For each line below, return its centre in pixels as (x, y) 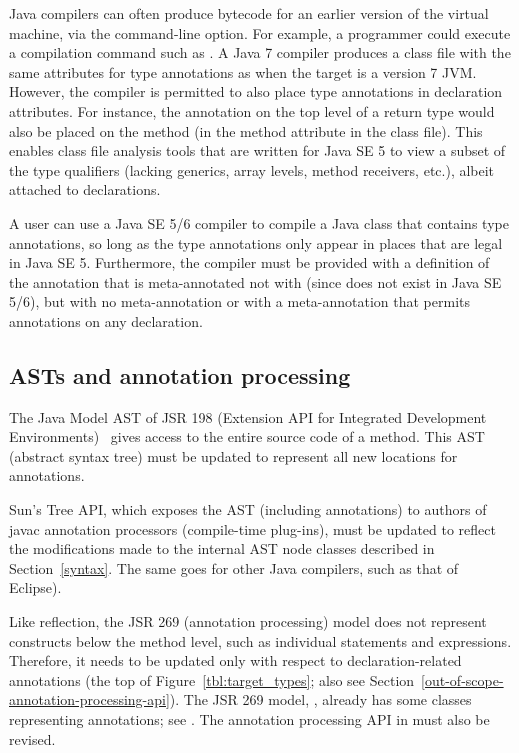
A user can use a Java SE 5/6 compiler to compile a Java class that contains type (259, 222)
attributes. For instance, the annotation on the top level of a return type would (252, 110)
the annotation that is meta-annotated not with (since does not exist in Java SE (255, 281)
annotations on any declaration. (106, 320)
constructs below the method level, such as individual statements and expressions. (260, 640)
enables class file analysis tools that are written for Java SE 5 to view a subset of (257, 150)
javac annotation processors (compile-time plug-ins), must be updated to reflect (252, 528)
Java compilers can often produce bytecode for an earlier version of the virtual (249, 13)
